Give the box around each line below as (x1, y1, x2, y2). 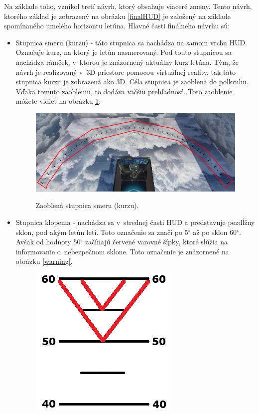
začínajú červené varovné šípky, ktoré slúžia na (85, 236, 228, 247)
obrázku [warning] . (15, 256, 73, 266)
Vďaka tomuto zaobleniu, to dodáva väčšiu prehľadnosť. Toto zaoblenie (15, 86, 233, 96)
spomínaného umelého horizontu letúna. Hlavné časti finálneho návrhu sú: (4, 20, 230, 31)
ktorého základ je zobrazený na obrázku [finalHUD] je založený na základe (4, 10, 231, 21)
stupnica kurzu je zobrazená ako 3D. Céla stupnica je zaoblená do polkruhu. (15, 76, 249, 87)
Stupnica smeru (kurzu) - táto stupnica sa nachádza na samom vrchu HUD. (15, 37, 247, 47)
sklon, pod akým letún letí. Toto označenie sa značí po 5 (15, 226, 188, 237)
